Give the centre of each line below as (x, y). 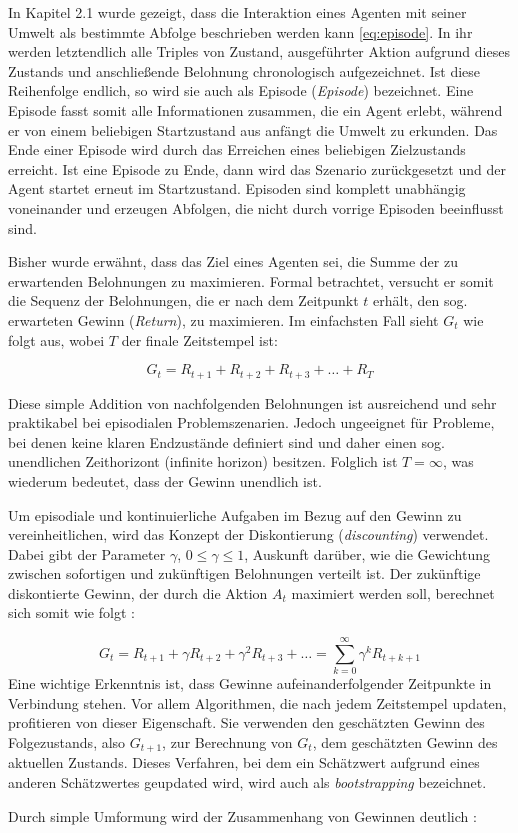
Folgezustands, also (67, 741)
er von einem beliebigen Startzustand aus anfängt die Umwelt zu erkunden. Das (253, 129)
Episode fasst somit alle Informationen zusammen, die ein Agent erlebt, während (255, 109)
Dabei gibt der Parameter (87, 553)
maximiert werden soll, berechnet (393, 592)
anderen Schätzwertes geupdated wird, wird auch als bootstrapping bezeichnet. (247, 782)
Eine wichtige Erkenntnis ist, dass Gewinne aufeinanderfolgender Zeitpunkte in (250, 683)
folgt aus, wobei (56, 339)
